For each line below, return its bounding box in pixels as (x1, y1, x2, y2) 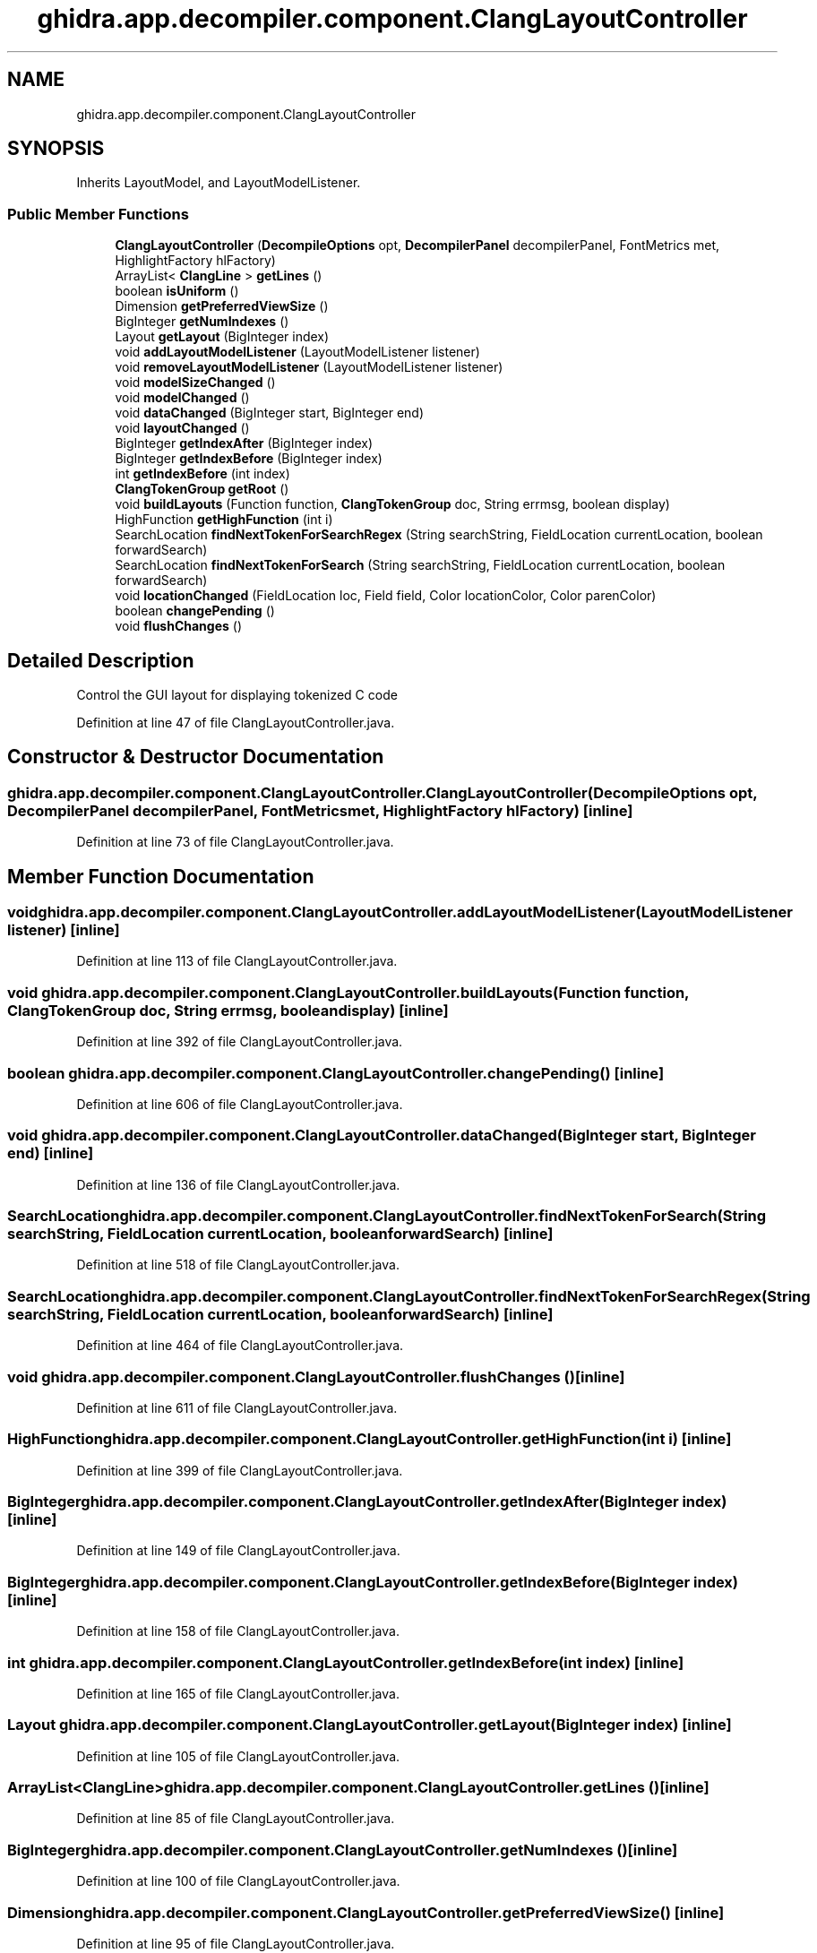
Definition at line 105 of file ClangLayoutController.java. (76, 1748, 400, 1764)
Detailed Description (7, 649, 194, 672)
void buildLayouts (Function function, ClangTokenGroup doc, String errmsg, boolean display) (115, 496, 670, 512)
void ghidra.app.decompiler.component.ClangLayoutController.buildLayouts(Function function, (7, 983, 690, 1002)
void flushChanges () (115, 618, 243, 634)
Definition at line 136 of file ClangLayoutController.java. (76, 1176, 400, 1192)
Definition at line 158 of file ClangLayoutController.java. (76, 1623, 400, 1639)
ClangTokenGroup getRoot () (115, 481, 289, 497)
